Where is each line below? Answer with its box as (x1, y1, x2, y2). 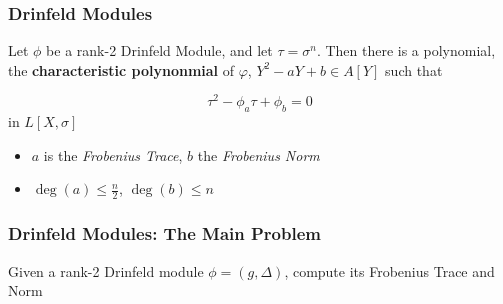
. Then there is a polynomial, (316, 40, 496, 61)
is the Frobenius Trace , (43, 144, 183, 165)
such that (385, 59, 443, 80)
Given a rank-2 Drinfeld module (8, 260, 204, 281)
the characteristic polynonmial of (8, 59, 235, 80)
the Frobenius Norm (197, 144, 320, 165)
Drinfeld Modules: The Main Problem (8, 221, 321, 246)
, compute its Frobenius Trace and (284, 260, 495, 281)
